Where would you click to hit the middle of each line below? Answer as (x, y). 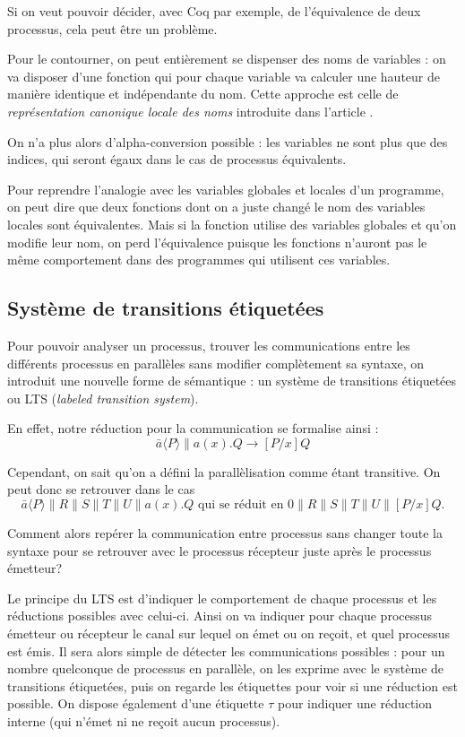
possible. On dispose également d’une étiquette (136, 703)
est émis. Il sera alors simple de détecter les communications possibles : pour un (226, 650)
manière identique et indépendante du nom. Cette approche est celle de (203, 94)
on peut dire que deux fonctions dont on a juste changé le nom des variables (216, 207)
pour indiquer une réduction (355, 703)
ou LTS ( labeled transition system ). (103, 398)
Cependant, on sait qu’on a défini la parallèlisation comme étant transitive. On (224, 471)
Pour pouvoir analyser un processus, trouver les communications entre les (209, 345)
